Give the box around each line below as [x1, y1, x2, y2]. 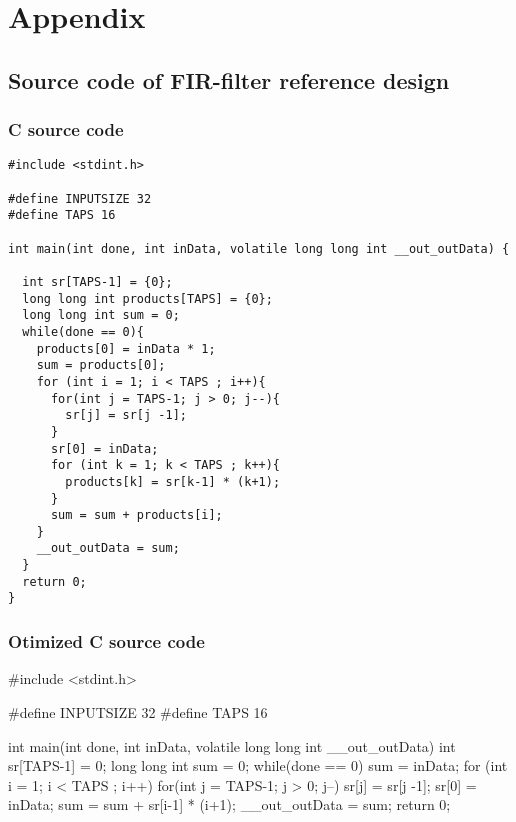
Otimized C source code [8, 629, 205, 654]
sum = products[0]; [36, 358, 166, 373]
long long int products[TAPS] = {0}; [22, 291, 273, 306]
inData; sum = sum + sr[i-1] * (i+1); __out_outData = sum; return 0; [8, 794, 451, 815]
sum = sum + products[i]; [50, 508, 223, 523]
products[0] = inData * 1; [36, 341, 216, 356]
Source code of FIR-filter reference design [8, 64, 450, 95]
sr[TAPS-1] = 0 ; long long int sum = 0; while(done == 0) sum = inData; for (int [8, 755, 508, 776]
